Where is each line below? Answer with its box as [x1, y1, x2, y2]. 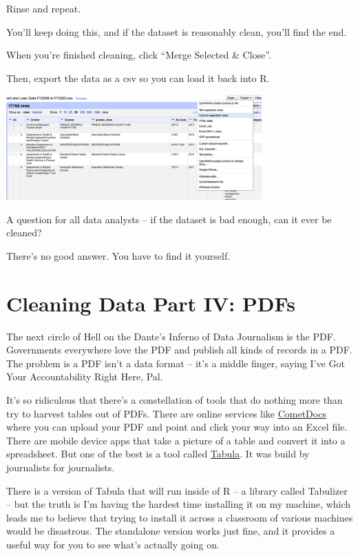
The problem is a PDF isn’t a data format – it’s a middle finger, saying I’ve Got [6, 356, 345, 370]
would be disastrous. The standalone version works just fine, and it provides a [6, 524, 335, 538]
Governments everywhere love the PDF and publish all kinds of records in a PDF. [6, 342, 352, 357]
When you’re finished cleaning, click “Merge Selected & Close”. [6, 48, 271, 62]
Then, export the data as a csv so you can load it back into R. [6, 70, 270, 85]
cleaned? [6, 225, 42, 240]
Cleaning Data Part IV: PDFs [6, 289, 295, 317]
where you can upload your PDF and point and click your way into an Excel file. [6, 420, 348, 434]
